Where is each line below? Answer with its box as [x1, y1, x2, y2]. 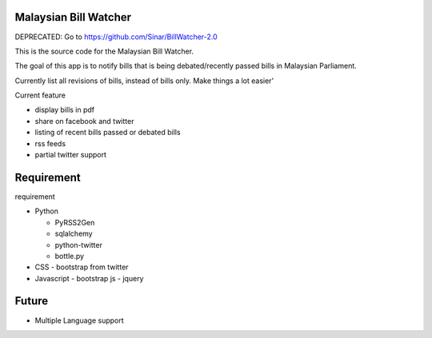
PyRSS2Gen [54, 217, 95, 227]
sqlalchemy [54, 229, 93, 239]
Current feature [14, 90, 66, 100]
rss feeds [34, 138, 66, 148]
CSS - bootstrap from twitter [34, 262, 129, 272]
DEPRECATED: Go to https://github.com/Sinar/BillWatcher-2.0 [14, 32, 218, 42]
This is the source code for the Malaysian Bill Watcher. [14, 46, 194, 56]
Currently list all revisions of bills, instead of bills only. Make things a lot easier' [14, 76, 274, 85]
